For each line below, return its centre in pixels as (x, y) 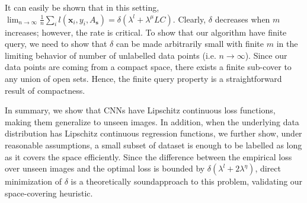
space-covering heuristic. (49, 193)
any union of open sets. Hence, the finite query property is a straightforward (143, 78)
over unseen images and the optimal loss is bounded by (105, 168)
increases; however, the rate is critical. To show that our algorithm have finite (146, 32)
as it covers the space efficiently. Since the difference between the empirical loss (148, 156)
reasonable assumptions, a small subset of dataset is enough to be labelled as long (153, 145)
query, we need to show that (56, 44)
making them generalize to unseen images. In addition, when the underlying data (152, 121)
